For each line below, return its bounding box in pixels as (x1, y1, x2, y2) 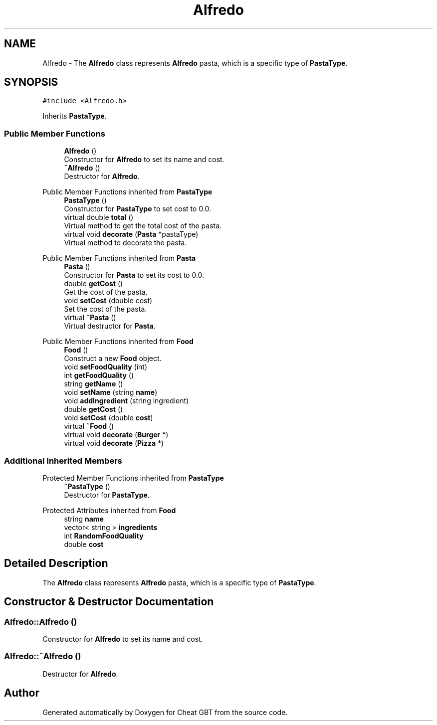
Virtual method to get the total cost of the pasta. (64, 221, 222, 230)
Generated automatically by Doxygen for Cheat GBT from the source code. (42, 708, 288, 717)
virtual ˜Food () (64, 422, 114, 431)
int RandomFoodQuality (64, 531, 144, 540)
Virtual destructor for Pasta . (64, 322, 156, 331)
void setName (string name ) (64, 388, 158, 397)
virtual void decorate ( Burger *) (64, 430, 169, 439)
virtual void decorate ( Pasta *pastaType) (64, 230, 199, 239)
